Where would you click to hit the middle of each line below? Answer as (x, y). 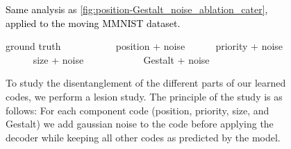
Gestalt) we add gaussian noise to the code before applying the (140, 124)
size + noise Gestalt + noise (121, 59)
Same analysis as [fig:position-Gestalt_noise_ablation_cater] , (137, 9)
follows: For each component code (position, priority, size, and (138, 110)
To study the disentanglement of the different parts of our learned (146, 83)
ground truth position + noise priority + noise (144, 46)
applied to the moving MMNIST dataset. (93, 23)
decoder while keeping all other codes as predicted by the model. (143, 137)
